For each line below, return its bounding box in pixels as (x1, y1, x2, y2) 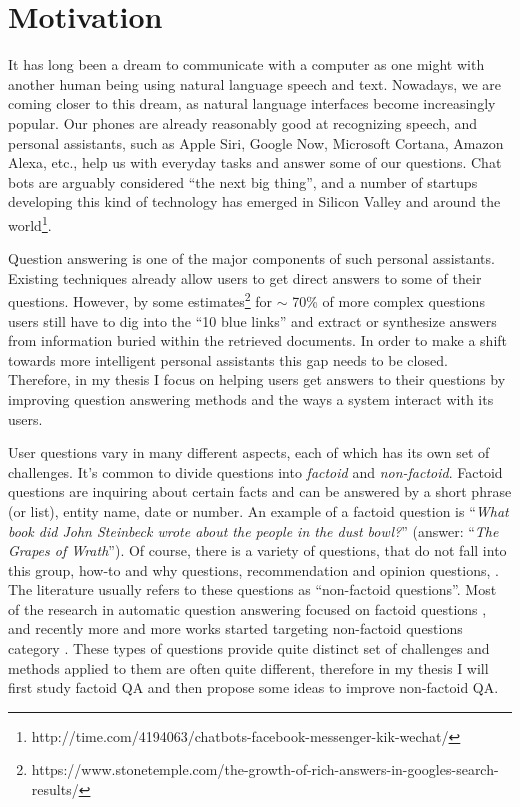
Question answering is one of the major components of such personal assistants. (8, 248, 495, 269)
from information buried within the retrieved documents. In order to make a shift (8, 330, 508, 351)
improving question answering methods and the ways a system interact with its (8, 388, 494, 409)
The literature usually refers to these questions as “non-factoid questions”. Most (8, 579, 497, 600)
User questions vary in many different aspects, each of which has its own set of (8, 442, 490, 463)
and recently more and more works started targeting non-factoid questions (8, 618, 463, 639)
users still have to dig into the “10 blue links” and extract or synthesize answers (8, 310, 497, 331)
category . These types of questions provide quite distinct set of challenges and (8, 638, 490, 659)
